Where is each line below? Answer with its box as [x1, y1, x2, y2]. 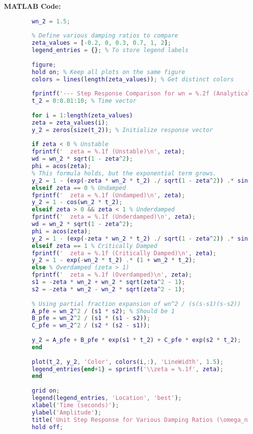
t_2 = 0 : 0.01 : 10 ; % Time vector [32, 97, 137, 105]
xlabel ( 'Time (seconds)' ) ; [32, 401, 119, 409]
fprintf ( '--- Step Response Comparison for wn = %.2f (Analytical [32, 90, 252, 97]
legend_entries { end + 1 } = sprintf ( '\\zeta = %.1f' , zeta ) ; [32, 365, 224, 373]
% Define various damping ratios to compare [32, 32, 178, 39]
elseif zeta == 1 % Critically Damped [32, 242, 158, 249]
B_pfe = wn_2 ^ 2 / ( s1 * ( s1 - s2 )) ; [32, 315, 150, 322]
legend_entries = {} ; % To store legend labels [32, 47, 189, 54]
